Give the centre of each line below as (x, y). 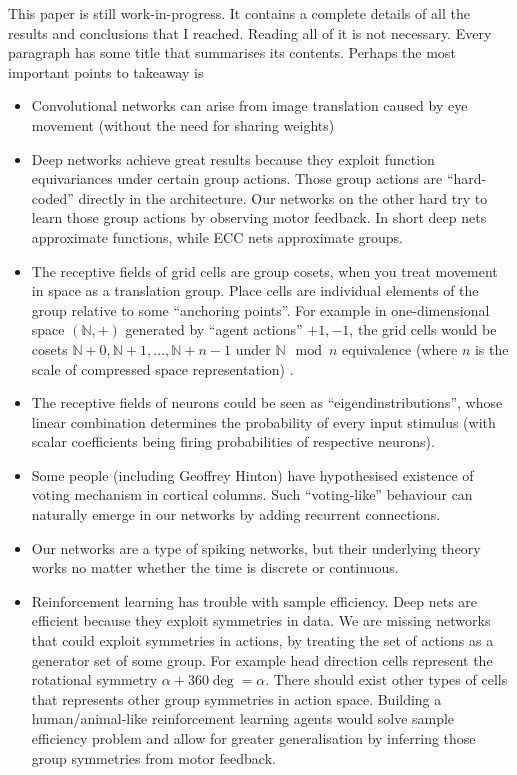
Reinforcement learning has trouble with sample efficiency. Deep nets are (254, 600)
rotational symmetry (94, 679)
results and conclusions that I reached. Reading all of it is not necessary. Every (250, 32)
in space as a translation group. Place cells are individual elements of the (255, 290)
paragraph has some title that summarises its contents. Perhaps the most (232, 52)
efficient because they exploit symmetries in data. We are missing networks (261, 620)
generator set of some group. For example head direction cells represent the (262, 659)
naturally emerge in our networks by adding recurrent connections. (236, 514)
